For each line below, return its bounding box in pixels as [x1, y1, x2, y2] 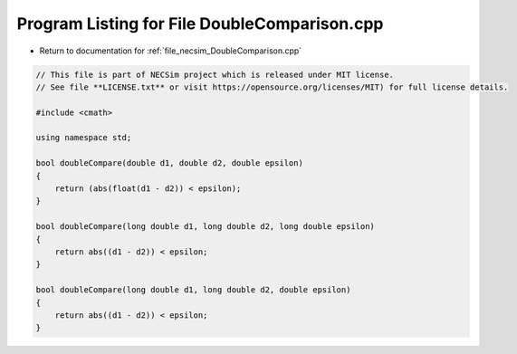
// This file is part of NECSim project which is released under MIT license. [35, 69, 394, 80]
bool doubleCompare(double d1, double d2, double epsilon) [35, 158, 303, 168]
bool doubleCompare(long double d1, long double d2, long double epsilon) [35, 222, 376, 232]
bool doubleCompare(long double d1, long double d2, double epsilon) [35, 285, 351, 295]
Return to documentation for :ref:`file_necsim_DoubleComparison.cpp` [39, 45, 302, 56]
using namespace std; [35, 132, 132, 143]
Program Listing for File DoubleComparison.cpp [16, 14, 384, 33]
